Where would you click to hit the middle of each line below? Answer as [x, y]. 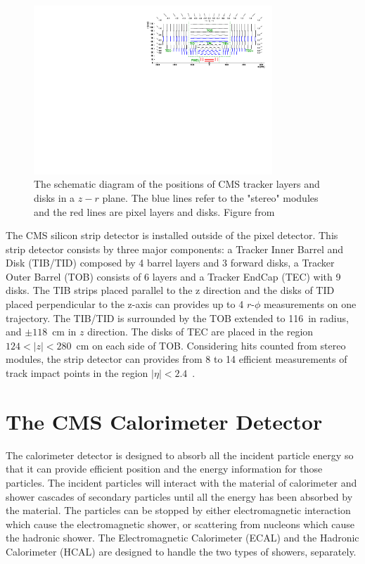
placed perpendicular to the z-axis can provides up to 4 [125, 304]
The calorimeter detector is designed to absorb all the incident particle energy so [180, 455]
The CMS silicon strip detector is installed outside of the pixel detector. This [172, 235]
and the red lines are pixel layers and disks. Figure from [154, 211]
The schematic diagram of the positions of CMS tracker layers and [177, 184]
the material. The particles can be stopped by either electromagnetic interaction [178, 510]
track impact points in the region [77, 373]
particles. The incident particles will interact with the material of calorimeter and [181, 482]
